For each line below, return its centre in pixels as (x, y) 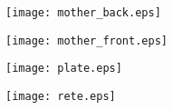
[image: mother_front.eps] (86, 40)
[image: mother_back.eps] (83, 13)
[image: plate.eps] (64, 69)
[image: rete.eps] (61, 96)
